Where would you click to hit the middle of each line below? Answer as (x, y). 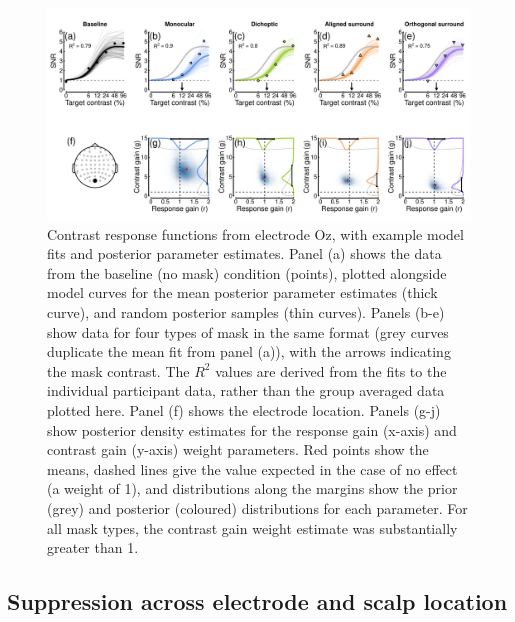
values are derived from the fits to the (331, 370)
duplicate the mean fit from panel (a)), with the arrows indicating (249, 351)
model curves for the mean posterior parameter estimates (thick (242, 292)
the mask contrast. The (118, 370)
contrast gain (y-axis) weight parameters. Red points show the (238, 449)
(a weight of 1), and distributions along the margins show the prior (252, 488)
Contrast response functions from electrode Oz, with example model (255, 233)
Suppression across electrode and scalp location (257, 601)
